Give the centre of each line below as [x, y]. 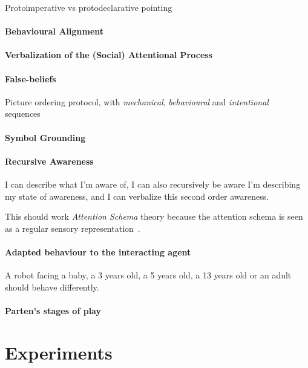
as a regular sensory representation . [73, 228]
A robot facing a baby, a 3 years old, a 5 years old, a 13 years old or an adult [148, 275]
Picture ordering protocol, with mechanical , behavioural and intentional [137, 101]
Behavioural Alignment [54, 31]
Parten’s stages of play [53, 310]
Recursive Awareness [49, 161]
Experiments [59, 352]
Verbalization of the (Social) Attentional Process [109, 55]
